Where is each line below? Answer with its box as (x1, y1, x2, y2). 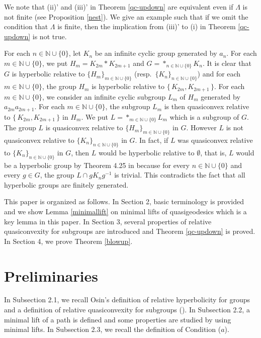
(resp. (134, 68, 152, 79)
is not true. (32, 31, 67, 41)
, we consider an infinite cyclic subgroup (42, 91, 166, 102)
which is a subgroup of (169, 111, 239, 122)
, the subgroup (105, 101, 150, 112)
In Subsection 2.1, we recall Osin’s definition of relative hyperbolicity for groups (4, 294, 250, 305)
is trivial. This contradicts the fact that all (114, 170, 245, 180)
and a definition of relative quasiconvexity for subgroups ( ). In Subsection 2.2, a (4, 304, 250, 315)
